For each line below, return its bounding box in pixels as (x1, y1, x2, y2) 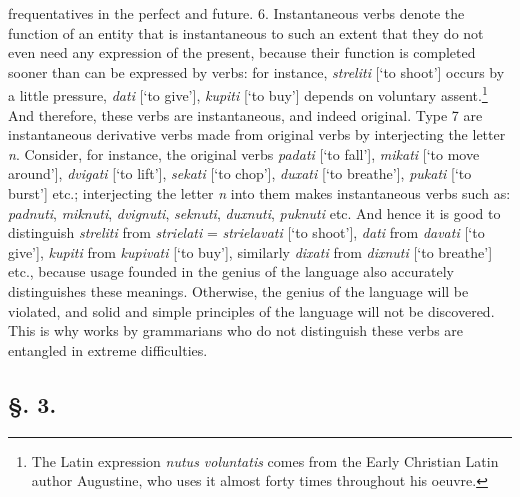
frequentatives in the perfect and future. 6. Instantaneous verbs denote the (8, 3, 465, 23)
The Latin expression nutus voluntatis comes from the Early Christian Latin (31, 450, 499, 471)
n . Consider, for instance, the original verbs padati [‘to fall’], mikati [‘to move (8, 143, 480, 164)
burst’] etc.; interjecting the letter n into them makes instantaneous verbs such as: (8, 183, 511, 203)
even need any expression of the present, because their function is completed (8, 42, 476, 63)
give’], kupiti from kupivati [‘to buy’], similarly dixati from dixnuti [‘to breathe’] (8, 241, 493, 262)
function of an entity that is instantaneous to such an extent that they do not (8, 22, 484, 43)
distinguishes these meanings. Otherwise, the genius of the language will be (8, 280, 469, 301)
